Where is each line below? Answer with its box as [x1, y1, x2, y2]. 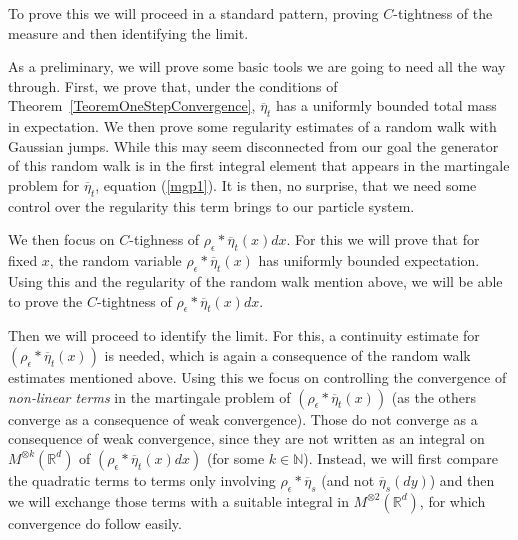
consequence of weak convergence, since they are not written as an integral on [8, 428, 485, 449]
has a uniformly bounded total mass [276, 95, 497, 116]
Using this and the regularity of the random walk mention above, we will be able [8, 270, 503, 291]
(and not [321, 469, 375, 490]
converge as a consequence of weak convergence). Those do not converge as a [8, 408, 478, 429]
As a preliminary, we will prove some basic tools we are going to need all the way [8, 56, 506, 77]
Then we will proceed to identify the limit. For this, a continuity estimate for [8, 325, 480, 346]
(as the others [391, 386, 476, 407]
